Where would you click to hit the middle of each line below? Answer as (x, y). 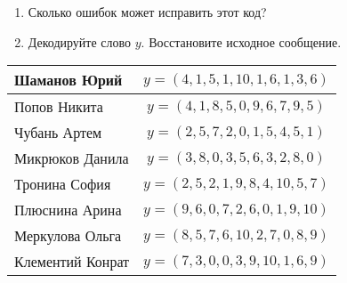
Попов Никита (59, 107)
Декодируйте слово (80, 41)
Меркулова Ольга (68, 236)
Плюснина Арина (68, 210)
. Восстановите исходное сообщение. (241, 41)
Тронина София (63, 184)
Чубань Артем (58, 133)
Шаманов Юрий (69, 80)
